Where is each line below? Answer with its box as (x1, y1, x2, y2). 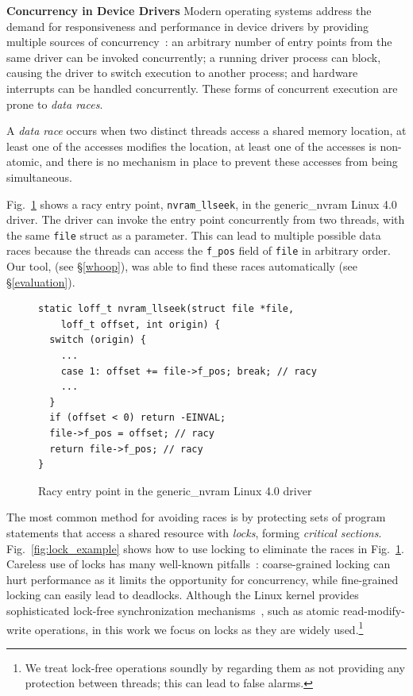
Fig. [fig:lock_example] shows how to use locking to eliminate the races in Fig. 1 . (6, 540, 404, 556)
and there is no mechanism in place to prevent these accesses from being (45, 153, 398, 170)
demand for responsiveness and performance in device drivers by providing (6, 17, 369, 34)
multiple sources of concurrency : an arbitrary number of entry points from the (6, 33, 392, 50)
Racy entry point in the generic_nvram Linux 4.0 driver (38, 482, 312, 498)
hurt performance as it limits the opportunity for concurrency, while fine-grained (6, 571, 399, 587)
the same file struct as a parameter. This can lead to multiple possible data (6, 226, 381, 243)
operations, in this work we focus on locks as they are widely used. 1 (34, 618, 364, 637)
